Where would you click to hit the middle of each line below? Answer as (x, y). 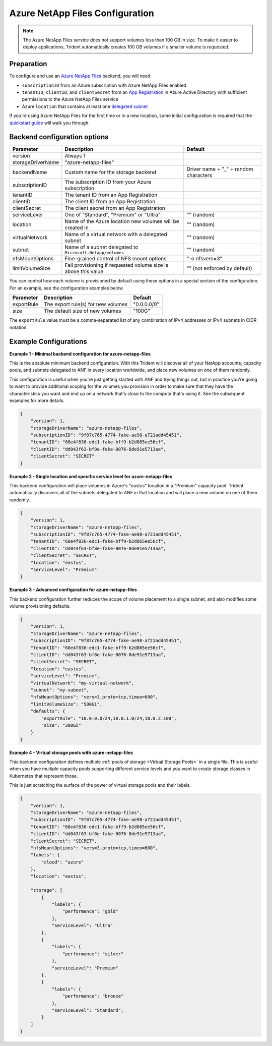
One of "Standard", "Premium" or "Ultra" (113, 215)
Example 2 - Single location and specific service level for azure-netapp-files (91, 476)
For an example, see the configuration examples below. (67, 288)
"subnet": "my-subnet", (60, 690)
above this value (84, 271)
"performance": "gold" (90, 911)
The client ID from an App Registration (110, 202)
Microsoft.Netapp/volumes (94, 253)
